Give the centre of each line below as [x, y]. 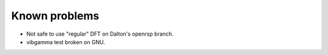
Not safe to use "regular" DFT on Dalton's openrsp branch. [100, 34]
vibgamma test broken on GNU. [66, 42]
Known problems [55, 16]
